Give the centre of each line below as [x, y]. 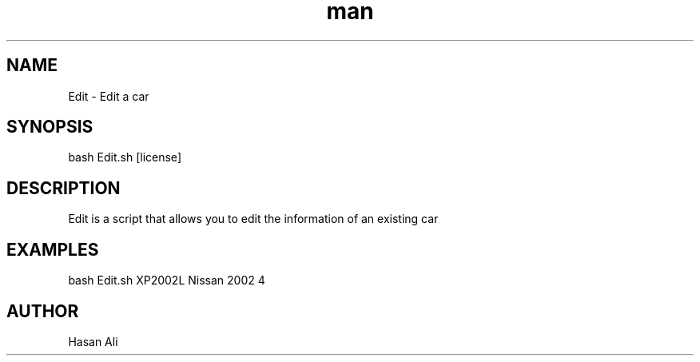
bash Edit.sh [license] [125, 157]
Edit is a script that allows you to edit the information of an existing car [253, 219]
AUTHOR [43, 311]
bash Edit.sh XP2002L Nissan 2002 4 [167, 280]
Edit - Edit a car [109, 96]
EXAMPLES [53, 249]
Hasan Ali [93, 341]
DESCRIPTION [64, 188]
